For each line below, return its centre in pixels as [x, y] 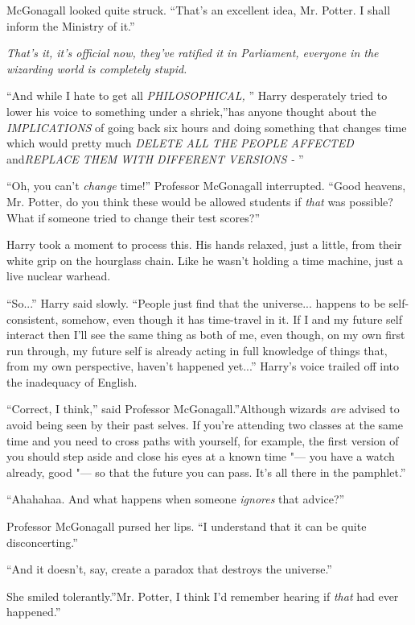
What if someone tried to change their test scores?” [133, 217]
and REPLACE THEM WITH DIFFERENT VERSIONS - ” [155, 158]
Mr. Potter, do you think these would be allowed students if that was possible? [200, 201]
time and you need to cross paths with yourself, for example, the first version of [203, 440]
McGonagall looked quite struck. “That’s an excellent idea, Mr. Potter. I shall [199, 10]
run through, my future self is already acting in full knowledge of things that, [197, 350]
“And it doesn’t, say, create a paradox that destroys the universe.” [169, 569]
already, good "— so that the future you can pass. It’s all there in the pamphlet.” [206, 472]
